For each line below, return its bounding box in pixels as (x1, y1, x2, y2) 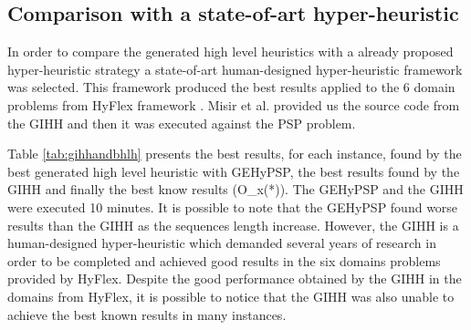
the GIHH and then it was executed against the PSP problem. (7, 113, 356, 132)
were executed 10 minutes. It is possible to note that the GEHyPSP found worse (7, 197, 458, 216)
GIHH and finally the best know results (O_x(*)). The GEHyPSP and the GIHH (7, 180, 464, 199)
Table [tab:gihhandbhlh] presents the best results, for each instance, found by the (7, 144, 462, 163)
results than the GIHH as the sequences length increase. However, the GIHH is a (7, 215, 459, 234)
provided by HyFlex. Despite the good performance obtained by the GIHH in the (7, 269, 462, 288)
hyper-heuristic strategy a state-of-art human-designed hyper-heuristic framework (7, 59, 463, 78)
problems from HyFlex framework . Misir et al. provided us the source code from (7, 95, 460, 114)
